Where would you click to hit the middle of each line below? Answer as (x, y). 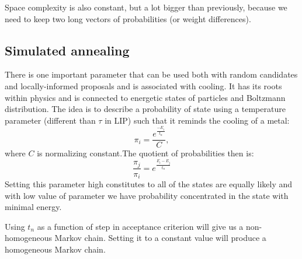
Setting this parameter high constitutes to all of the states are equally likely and (149, 184)
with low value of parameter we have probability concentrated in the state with (147, 195)
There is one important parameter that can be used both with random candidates (151, 74)
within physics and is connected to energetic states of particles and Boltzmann (145, 97)
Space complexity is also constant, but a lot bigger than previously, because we (146, 7)
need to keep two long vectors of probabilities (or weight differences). (128, 18)
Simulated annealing (67, 50)
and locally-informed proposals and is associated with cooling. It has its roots (143, 85)
